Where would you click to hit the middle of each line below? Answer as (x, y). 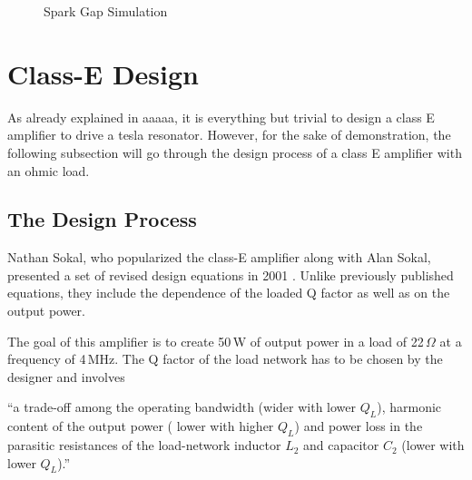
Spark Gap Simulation (106, 11)
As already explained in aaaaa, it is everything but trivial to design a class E (221, 117)
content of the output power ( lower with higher (141, 426)
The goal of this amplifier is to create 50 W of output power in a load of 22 (216, 341)
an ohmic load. (49, 170)
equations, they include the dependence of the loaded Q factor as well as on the (229, 293)
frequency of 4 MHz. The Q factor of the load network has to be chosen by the (225, 359)
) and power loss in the (359, 426)
